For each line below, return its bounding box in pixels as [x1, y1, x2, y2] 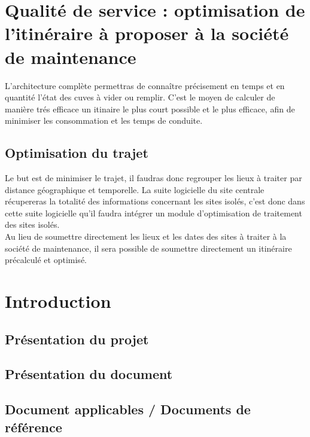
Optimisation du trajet [5, 143, 148, 162]
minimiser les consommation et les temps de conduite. [5, 114, 203, 127]
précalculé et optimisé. [5, 253, 87, 266]
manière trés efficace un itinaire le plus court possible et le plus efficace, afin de [5, 102, 295, 115]
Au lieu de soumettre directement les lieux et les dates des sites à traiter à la [5, 230, 287, 243]
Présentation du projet [5, 329, 149, 348]
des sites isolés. [5, 218, 60, 231]
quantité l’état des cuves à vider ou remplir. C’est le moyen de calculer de [5, 91, 275, 103]
